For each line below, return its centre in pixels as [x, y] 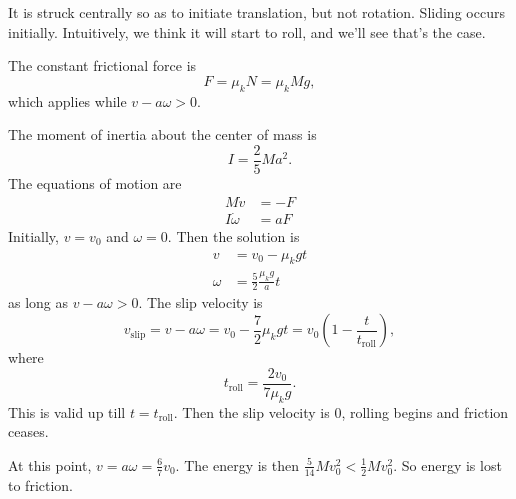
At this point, [50, 464]
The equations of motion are [95, 182]
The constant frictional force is [102, 65]
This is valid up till [67, 411]
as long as [38, 302]
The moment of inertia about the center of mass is [162, 134]
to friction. [41, 484]
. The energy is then [237, 464]
